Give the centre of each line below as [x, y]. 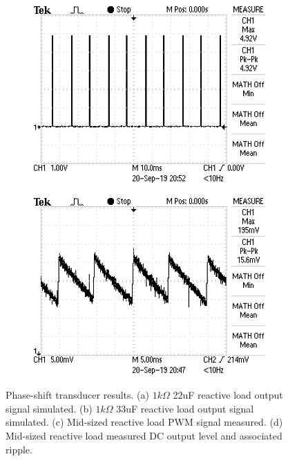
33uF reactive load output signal [185, 408]
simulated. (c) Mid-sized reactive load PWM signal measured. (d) [144, 422]
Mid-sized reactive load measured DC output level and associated [144, 435]
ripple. [19, 449]
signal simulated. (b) [49, 408]
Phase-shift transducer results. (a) [77, 395]
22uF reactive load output [228, 395]
